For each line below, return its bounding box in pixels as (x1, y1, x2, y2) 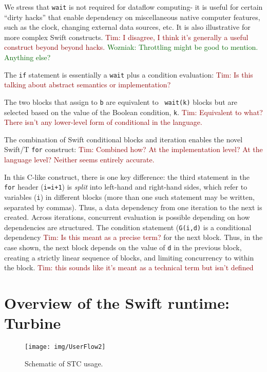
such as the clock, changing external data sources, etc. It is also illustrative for (4, 22, 251, 32)
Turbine (4, 312, 61, 333)
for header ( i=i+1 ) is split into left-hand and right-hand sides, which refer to (4, 181, 247, 192)
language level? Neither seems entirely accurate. (4, 154, 155, 165)
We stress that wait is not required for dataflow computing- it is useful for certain (4, 2, 263, 12)
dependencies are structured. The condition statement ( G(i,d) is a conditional (4, 221, 252, 232)
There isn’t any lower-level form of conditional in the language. (4, 117, 202, 127)
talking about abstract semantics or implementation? (4, 79, 171, 90)
